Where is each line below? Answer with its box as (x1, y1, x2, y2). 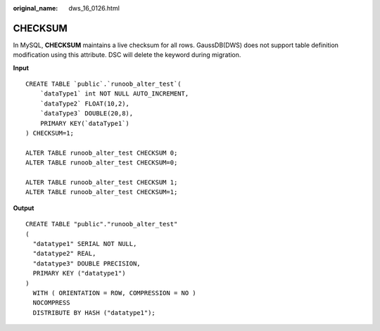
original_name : (13, 4, 58, 12)
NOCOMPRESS (32, 299, 70, 307)
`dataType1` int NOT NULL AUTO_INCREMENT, (39, 90, 189, 98)
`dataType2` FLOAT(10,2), (39, 99, 130, 108)
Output (13, 204, 34, 212)
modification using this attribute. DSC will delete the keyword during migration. (13, 51, 241, 59)
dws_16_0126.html (68, 4, 120, 12)
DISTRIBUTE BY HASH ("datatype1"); (32, 309, 156, 316)
